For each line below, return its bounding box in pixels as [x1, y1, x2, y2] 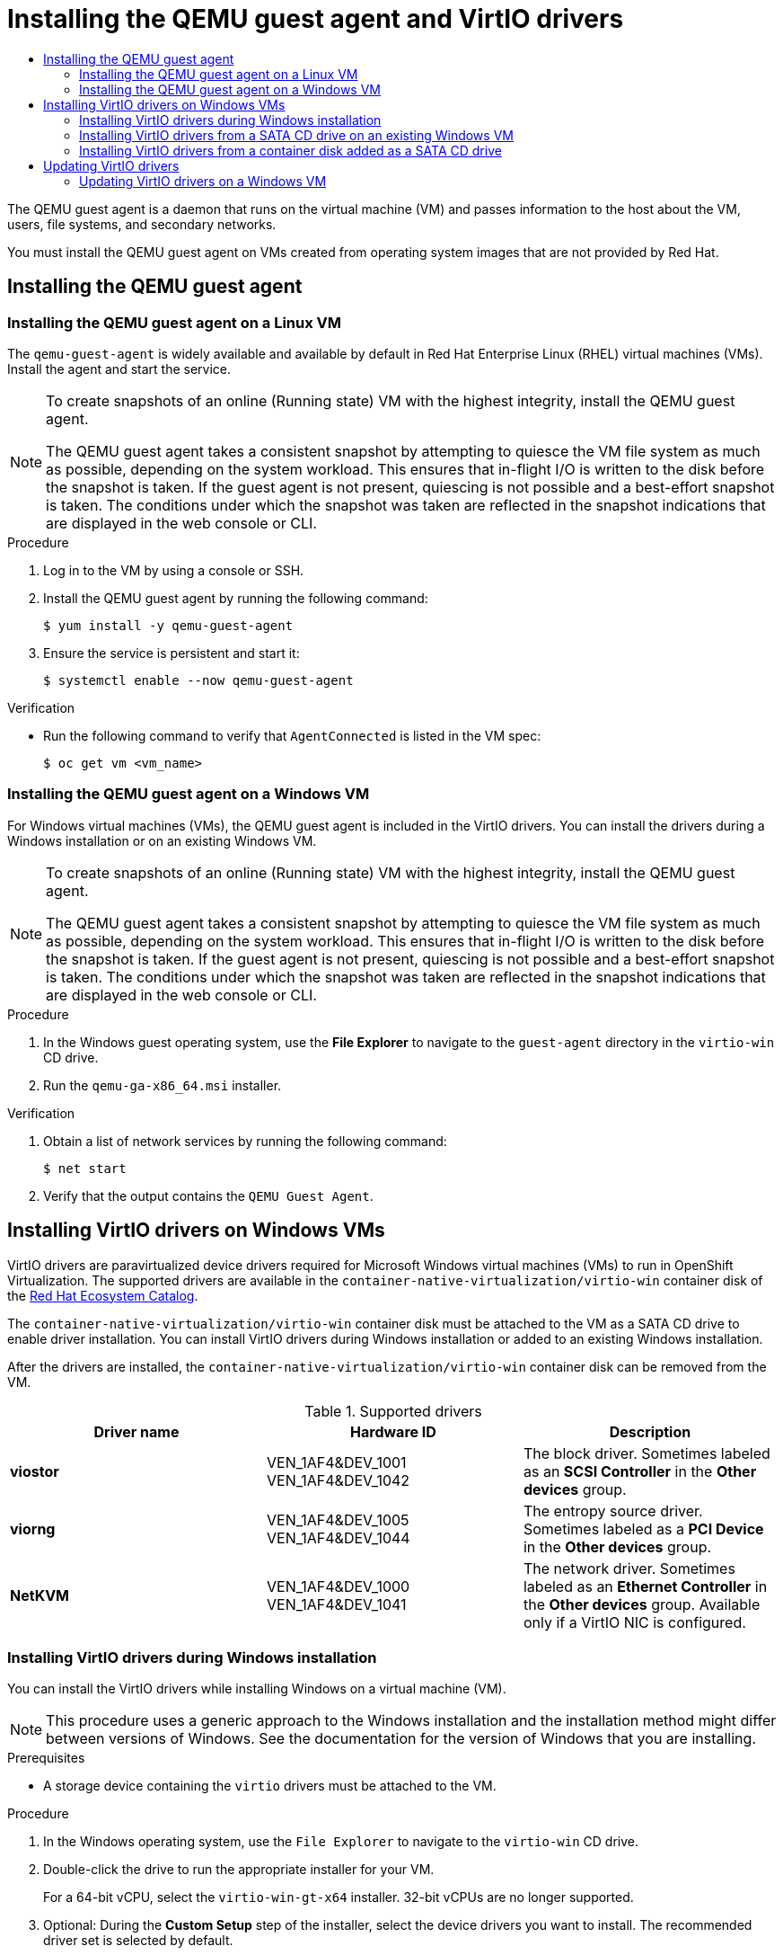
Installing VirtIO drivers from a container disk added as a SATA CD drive [79, 142, 502, 158]
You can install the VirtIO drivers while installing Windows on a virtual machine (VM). [7, 1681, 506, 1697]
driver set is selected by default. [43, 1933, 233, 1949]
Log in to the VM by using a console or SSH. [43, 562, 304, 578]
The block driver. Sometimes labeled [523, 1444, 770, 1462]
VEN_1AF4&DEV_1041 [266, 1595, 407, 1613]
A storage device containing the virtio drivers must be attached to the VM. [43, 1778, 497, 1794]
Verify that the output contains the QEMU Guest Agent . [43, 1187, 374, 1204]
